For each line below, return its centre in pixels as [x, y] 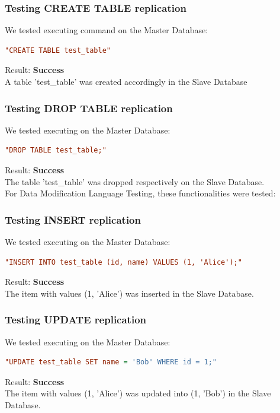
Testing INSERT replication [73, 219]
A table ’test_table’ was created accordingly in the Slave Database [126, 81]
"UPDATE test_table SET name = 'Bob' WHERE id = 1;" [111, 362]
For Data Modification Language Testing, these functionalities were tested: [140, 193]
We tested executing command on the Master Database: [107, 30]
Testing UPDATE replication [75, 320]
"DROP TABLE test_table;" [56, 150]
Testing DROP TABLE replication [89, 108]
